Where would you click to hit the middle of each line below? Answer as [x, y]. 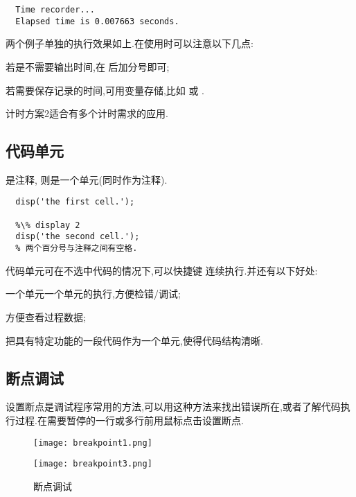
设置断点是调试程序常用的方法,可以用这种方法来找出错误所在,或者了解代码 [173, 407]
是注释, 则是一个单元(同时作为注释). [87, 179]
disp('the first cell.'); [75, 202]
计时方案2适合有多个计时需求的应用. [87, 113]
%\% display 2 [48, 225]
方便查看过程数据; [46, 316]
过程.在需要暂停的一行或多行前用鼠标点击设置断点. [129, 420]
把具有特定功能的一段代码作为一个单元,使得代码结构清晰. [134, 340]
